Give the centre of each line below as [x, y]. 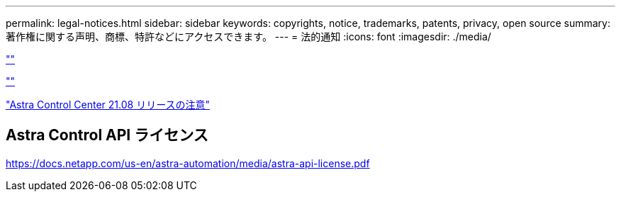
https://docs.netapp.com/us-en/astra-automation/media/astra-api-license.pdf [188, 163]
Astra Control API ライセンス [107, 135]
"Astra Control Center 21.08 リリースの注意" [108, 105]
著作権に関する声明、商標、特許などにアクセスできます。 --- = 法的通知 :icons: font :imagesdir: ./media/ [248, 36]
